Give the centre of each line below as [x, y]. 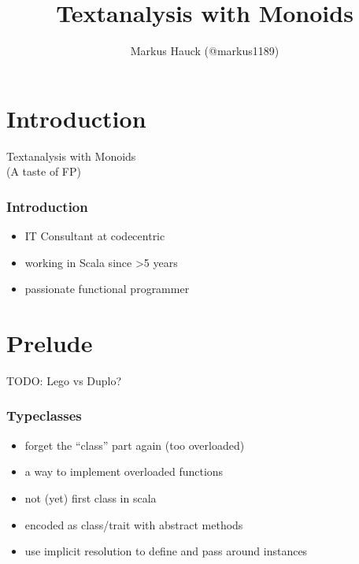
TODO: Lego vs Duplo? [64, 380]
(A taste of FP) [44, 171]
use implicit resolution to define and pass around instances [166, 551]
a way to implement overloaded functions [124, 471]
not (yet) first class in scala [91, 497]
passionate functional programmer [107, 289]
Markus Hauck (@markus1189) [205, 51]
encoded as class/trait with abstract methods [134, 524]
